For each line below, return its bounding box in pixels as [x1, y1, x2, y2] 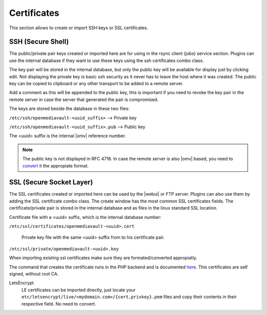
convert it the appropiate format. [22, 162, 89, 168]
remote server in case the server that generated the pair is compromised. [9, 97, 159, 103]
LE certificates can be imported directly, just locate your [21, 287, 136, 293]
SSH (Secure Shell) [9, 38, 69, 46]
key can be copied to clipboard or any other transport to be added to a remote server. [9, 81, 184, 87]
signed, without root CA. [9, 270, 59, 277]
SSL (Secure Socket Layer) [9, 178, 93, 187]
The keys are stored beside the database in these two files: [9, 105, 130, 111]
